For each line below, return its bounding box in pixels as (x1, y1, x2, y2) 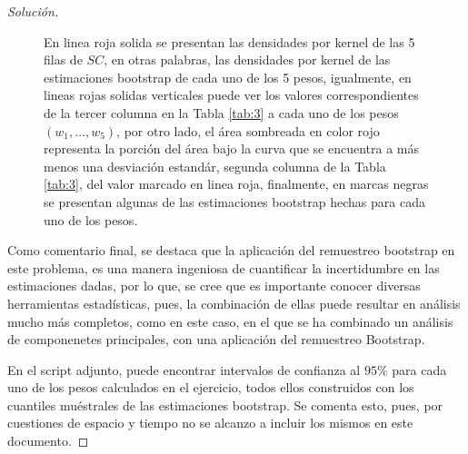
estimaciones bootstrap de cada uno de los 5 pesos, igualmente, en (44, 67, 412, 86)
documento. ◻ (7, 431, 89, 450)
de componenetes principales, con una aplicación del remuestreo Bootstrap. (7, 330, 425, 349)
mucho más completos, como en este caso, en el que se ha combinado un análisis (7, 311, 453, 331)
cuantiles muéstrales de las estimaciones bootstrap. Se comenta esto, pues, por (7, 395, 443, 414)
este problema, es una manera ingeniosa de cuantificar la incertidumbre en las (7, 258, 440, 277)
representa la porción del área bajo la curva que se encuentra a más (44, 139, 420, 158)
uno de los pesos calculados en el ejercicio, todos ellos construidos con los (7, 378, 414, 397)
